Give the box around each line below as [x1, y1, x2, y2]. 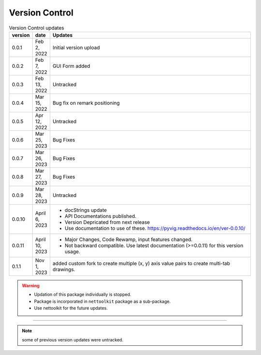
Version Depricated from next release [64, 218, 150, 225]
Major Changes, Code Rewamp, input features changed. [64, 236, 193, 243]
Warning [22, 282, 40, 288]
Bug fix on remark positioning [52, 99, 120, 106]
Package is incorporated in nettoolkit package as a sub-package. [34, 298, 171, 304]
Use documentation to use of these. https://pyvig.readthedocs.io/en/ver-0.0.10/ [64, 225, 246, 232]
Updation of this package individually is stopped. [34, 292, 131, 297]
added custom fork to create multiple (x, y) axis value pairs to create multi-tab [52, 260, 231, 266]
